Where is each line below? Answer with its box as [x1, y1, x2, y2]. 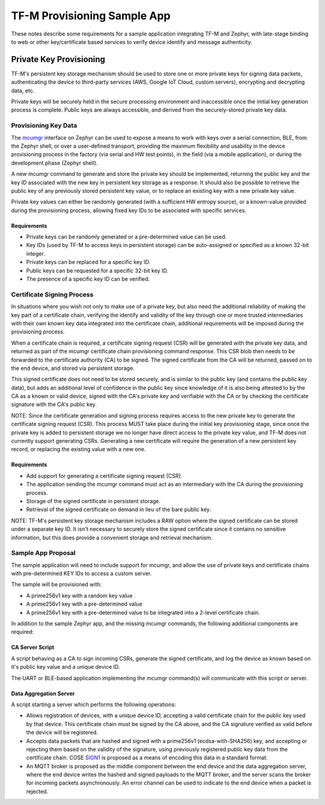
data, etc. [11, 87, 35, 94]
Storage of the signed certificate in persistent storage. [26, 497, 161, 504]
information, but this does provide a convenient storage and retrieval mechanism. [11, 534, 213, 541]
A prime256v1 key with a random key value [26, 592, 133, 599]
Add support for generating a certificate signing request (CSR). [26, 472, 183, 479]
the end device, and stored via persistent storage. [11, 365, 135, 372]
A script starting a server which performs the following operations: [11, 701, 176, 708]
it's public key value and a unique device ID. [11, 663, 120, 671]
